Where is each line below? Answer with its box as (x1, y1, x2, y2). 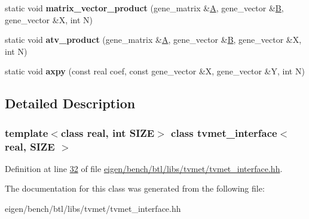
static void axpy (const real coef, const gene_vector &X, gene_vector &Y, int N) (5, 65, 305, 77)
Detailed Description (5, 94, 136, 112)
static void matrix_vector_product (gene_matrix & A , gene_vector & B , (5, 2, 284, 14)
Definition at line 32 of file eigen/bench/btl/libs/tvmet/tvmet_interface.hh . (5, 162, 283, 174)
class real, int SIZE (60, 125, 155, 140)
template (5, 125, 48, 140)
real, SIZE (5, 139, 55, 154)
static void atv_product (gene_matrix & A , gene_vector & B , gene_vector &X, (5, 33, 302, 46)
